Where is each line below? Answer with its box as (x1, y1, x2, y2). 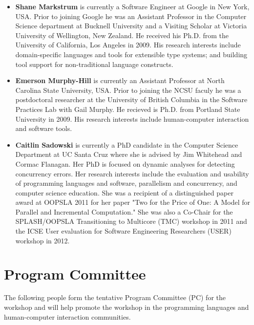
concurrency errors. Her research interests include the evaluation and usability (15, 168, 249, 178)
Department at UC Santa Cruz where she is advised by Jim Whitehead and (15, 149, 242, 159)
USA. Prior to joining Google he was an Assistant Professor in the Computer (15, 11, 247, 21)
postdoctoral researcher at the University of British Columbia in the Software (15, 94, 248, 105)
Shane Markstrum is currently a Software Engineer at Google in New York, (15, 1, 250, 11)
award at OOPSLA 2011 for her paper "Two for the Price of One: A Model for (15, 197, 250, 207)
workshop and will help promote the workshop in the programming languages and (4, 302, 249, 312)
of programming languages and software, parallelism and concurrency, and (15, 178, 237, 188)
